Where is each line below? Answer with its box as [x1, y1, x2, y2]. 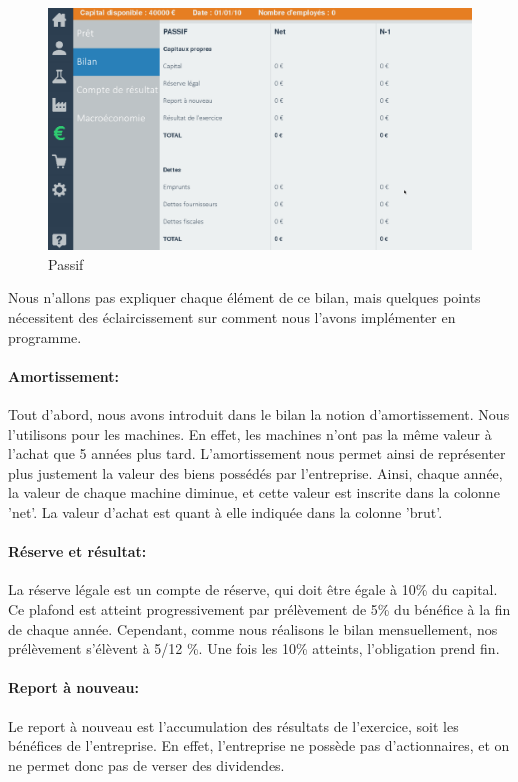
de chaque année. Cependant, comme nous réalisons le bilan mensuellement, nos [8, 618, 498, 639]
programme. [8, 326, 82, 347]
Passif [48, 253, 84, 274]
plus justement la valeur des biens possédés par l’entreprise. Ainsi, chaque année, [8, 462, 503, 483]
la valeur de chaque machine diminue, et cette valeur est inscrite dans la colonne [8, 482, 500, 503]
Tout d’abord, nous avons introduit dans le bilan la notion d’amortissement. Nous [8, 403, 510, 424]
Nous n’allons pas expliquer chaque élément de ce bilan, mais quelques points [8, 287, 481, 308]
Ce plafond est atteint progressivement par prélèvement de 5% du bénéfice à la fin [8, 598, 511, 619]
